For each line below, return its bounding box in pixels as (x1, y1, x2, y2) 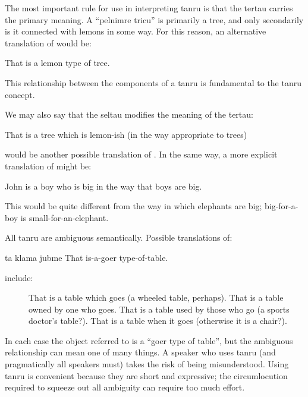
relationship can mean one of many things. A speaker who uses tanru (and (5, 346, 276, 358)
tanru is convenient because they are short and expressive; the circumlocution (5, 369, 288, 382)
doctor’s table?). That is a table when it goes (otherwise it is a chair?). (29, 314, 287, 327)
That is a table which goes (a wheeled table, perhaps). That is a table (29, 291, 284, 304)
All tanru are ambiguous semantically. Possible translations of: (5, 231, 232, 244)
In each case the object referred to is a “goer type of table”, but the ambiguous (5, 334, 293, 346)
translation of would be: (5, 36, 92, 49)
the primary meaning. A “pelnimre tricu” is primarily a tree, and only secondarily (5, 13, 304, 26)
